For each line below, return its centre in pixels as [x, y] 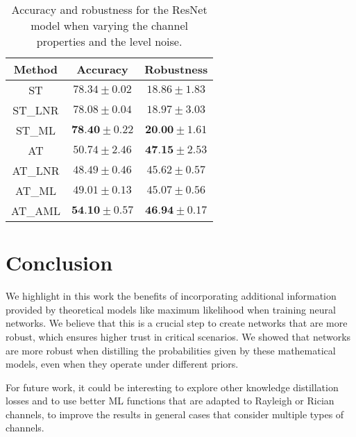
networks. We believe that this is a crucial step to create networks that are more [177, 323]
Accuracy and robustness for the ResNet [109, 9]
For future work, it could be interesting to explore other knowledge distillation [172, 387]
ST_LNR [36, 110]
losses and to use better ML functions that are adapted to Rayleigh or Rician [170, 401]
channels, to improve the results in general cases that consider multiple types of [175, 414]
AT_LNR [36, 170]
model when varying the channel [109, 25]
